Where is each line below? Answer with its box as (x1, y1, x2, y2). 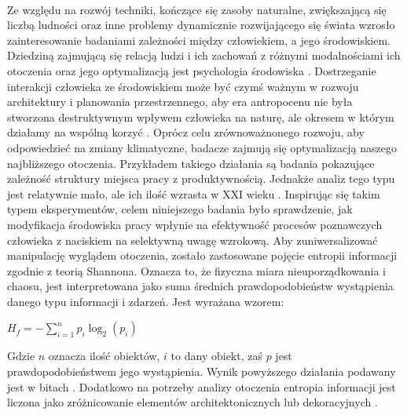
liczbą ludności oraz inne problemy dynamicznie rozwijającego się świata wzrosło (7, 16, 395, 33)
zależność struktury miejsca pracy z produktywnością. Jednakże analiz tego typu (7, 170, 395, 187)
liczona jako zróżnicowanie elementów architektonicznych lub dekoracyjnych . (7, 394, 378, 410)
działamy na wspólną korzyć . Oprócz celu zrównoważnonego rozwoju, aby (7, 124, 365, 140)
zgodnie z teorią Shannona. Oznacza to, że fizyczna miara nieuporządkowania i (7, 262, 386, 278)
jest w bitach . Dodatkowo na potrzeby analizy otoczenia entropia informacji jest (7, 378, 396, 395)
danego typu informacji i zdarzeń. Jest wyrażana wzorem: (7, 293, 284, 309)
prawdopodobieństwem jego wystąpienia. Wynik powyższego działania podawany (7, 363, 396, 380)
